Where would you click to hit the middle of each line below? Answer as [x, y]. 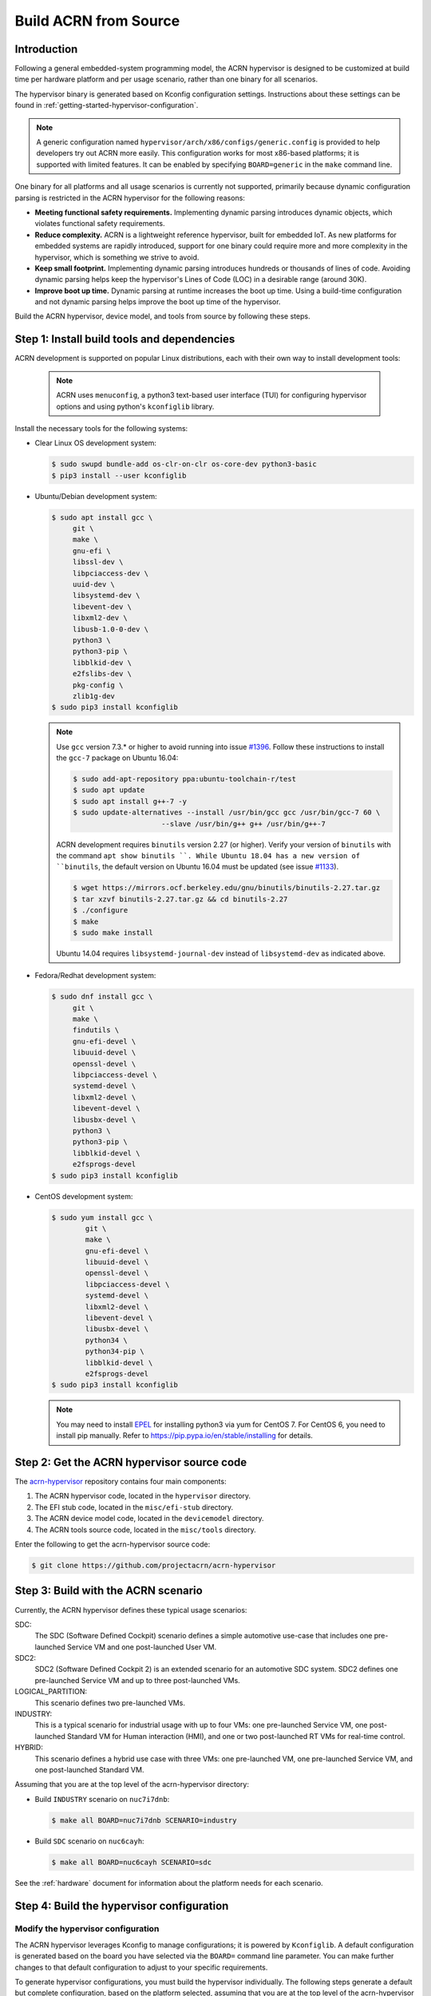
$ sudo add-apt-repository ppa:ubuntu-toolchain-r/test [185, 779]
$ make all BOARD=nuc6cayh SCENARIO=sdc [131, 1862]
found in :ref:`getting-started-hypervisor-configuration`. [107, 105]
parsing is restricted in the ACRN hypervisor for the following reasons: [130, 198]
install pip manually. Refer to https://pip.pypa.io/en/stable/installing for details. [184, 1436]
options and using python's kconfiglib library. [135, 406]
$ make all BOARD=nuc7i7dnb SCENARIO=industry [144, 1820]
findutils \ [96, 1030]
